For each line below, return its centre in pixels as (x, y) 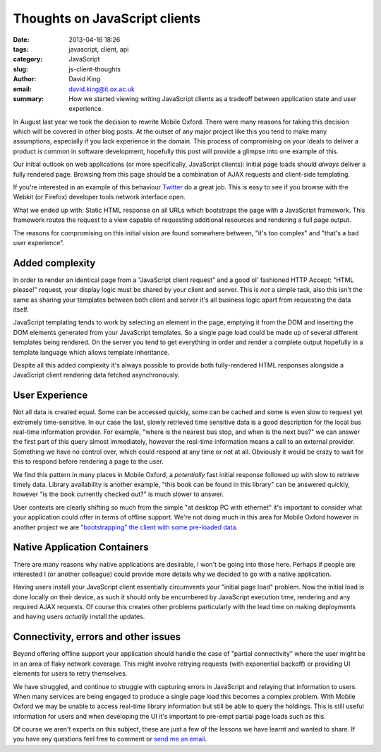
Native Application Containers (81, 547)
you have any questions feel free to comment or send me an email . (110, 739)
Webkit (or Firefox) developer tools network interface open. (99, 197)
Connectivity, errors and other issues (97, 637)
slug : (20, 69)
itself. (21, 310)
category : (28, 59)
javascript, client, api (99, 49)
